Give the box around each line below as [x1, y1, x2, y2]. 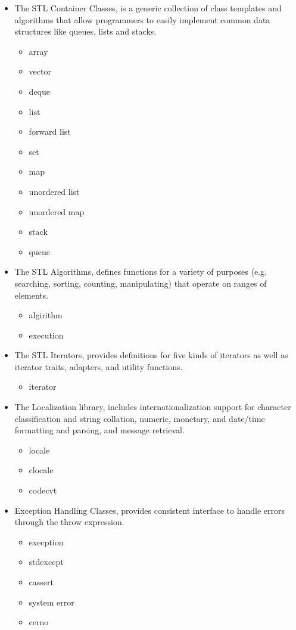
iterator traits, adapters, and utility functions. [14, 360, 183, 373]
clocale [29, 464, 54, 476]
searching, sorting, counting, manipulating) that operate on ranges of [14, 277, 267, 289]
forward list [29, 125, 71, 138]
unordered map [29, 205, 85, 218]
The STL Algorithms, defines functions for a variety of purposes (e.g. [14, 265, 267, 278]
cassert [29, 576, 54, 588]
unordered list [29, 185, 80, 197]
